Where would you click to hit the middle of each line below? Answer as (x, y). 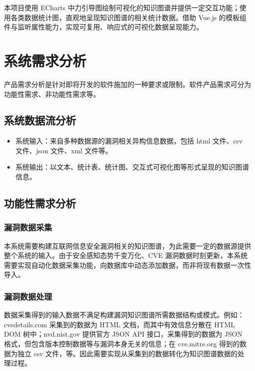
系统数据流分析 (40, 120)
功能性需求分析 (40, 203)
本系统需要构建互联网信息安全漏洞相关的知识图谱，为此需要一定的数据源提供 (127, 245)
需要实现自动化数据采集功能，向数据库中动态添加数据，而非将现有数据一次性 (127, 265)
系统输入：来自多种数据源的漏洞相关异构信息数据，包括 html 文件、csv (129, 141)
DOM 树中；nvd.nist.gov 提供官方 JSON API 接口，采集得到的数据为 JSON (123, 334)
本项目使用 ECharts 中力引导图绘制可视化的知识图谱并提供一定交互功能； (122, 7)
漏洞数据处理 (28, 296)
